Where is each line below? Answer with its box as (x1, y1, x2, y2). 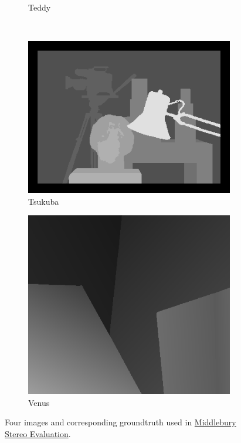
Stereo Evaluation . (5, 427, 71, 439)
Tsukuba (28, 195, 59, 207)
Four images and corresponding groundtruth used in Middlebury (5, 416, 236, 428)
